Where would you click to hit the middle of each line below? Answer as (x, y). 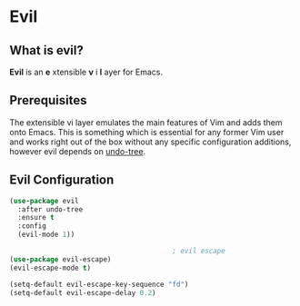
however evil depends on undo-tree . (78, 151)
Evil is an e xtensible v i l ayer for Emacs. (86, 72)
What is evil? (46, 50)
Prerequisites (48, 100)
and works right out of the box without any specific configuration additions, (150, 142)
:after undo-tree (50, 209)
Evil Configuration (62, 180)
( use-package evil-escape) (60, 259)
